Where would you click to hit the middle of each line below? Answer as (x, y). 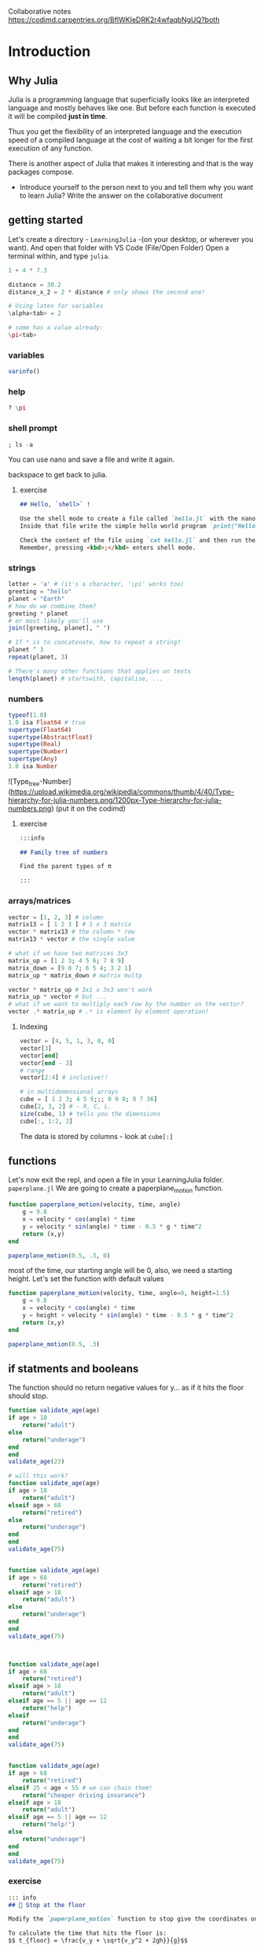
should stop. (28, 1396)
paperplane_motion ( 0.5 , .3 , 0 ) (59, 1256)
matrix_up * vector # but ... (58, 997)
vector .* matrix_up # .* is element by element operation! (109, 1011)
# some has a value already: (56, 328)
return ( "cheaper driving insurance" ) (84, 1795)
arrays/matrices (40, 901)
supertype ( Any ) (33, 759)
